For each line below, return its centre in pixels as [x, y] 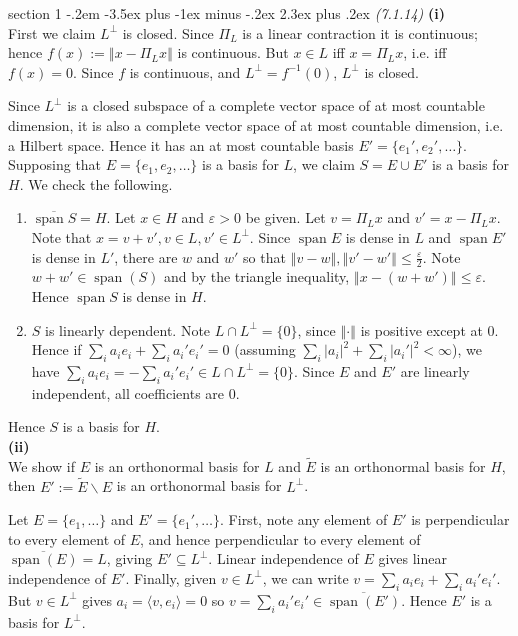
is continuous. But [233, 52]
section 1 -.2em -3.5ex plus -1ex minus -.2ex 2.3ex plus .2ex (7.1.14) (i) [226, 13]
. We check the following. [96, 183]
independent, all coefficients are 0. [135, 392]
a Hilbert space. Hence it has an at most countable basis [181, 144]
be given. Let [285, 217]
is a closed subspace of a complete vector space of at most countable [276, 105]
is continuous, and [185, 71]
